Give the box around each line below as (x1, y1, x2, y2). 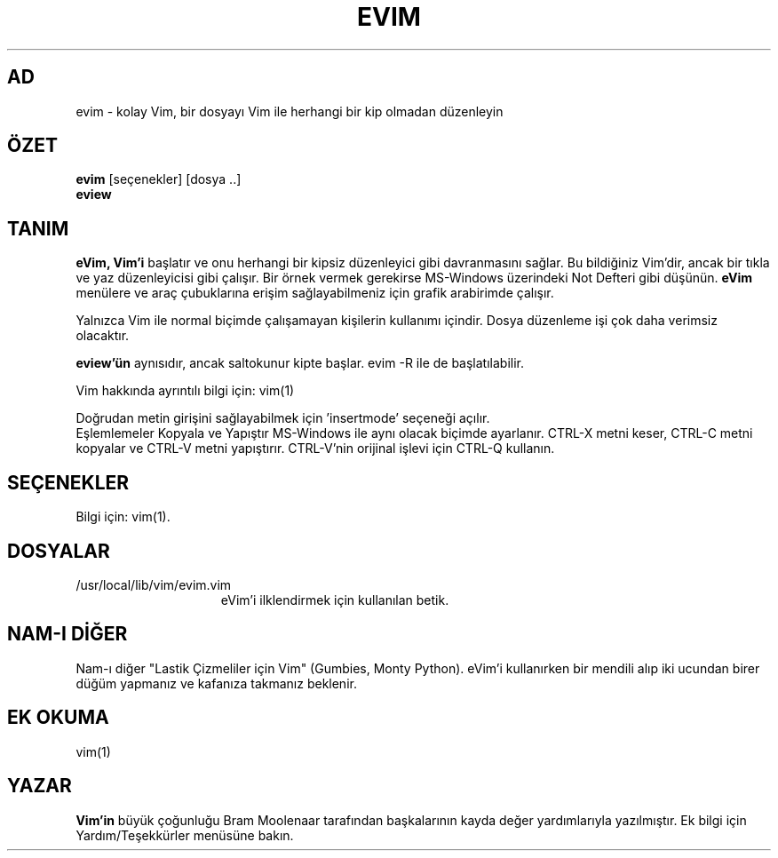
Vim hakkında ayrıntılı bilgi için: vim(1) (75, 383, 295, 399)
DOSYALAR (7, 539, 110, 562)
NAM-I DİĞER (7, 623, 128, 646)
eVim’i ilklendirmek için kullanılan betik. (220, 592, 449, 608)
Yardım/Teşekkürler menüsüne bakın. (75, 827, 294, 843)
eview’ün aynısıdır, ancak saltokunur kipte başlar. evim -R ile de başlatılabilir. (75, 355, 525, 371)
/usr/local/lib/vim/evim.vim (75, 576, 232, 592)
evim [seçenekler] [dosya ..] (75, 171, 242, 187)
